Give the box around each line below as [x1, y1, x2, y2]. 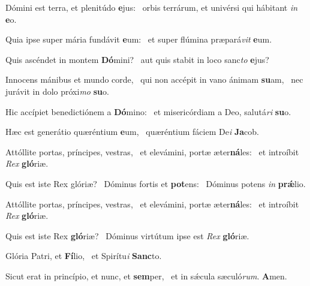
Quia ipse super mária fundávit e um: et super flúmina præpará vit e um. [5, 33, 272, 46]
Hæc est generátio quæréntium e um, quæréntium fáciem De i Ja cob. [5, 125, 259, 138]
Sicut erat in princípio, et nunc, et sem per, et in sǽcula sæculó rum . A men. [5, 269, 287, 282]
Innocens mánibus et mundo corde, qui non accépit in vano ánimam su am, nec [5, 73, 303, 86]
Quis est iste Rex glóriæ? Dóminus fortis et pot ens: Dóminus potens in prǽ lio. [5, 177, 306, 189]
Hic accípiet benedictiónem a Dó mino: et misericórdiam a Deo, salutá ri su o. [5, 105, 291, 118]
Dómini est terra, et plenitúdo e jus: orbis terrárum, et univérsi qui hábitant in [5, 1, 298, 13]
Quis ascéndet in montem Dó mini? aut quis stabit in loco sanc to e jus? [5, 53, 269, 65]
